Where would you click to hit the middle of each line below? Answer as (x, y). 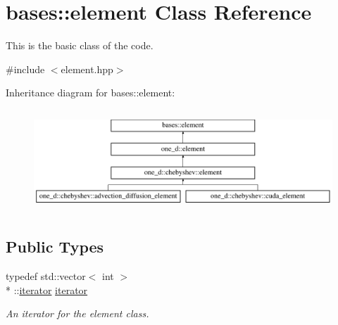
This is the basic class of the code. (80, 45)
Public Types (55, 247)
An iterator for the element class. (77, 313)
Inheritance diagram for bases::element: (90, 93)
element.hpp (87, 69)
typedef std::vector (46, 276)
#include (25, 69)
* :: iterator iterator (47, 289)
